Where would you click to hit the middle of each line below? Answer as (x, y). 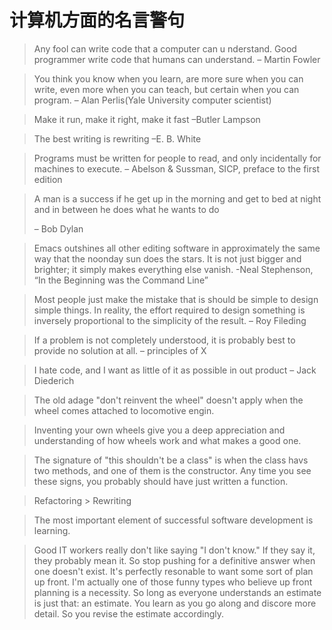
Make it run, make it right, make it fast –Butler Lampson (147, 119)
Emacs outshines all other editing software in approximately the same (177, 248)
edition (48, 179)
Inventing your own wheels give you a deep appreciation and (159, 430)
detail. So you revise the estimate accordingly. (128, 613)
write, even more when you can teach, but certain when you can (166, 89)
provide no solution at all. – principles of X (120, 350)
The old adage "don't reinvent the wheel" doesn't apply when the (168, 400)
